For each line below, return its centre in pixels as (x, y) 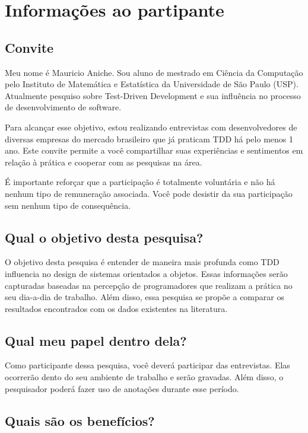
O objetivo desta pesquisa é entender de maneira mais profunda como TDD (142, 262)
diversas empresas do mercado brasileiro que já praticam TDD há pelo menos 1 (149, 139)
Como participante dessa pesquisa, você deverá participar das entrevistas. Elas (147, 365)
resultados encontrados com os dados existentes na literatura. (116, 308)
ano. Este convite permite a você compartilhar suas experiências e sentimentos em (154, 150)
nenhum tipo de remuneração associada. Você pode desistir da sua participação (149, 193)
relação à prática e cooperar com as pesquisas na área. (104, 162)
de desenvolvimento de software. (63, 107)
